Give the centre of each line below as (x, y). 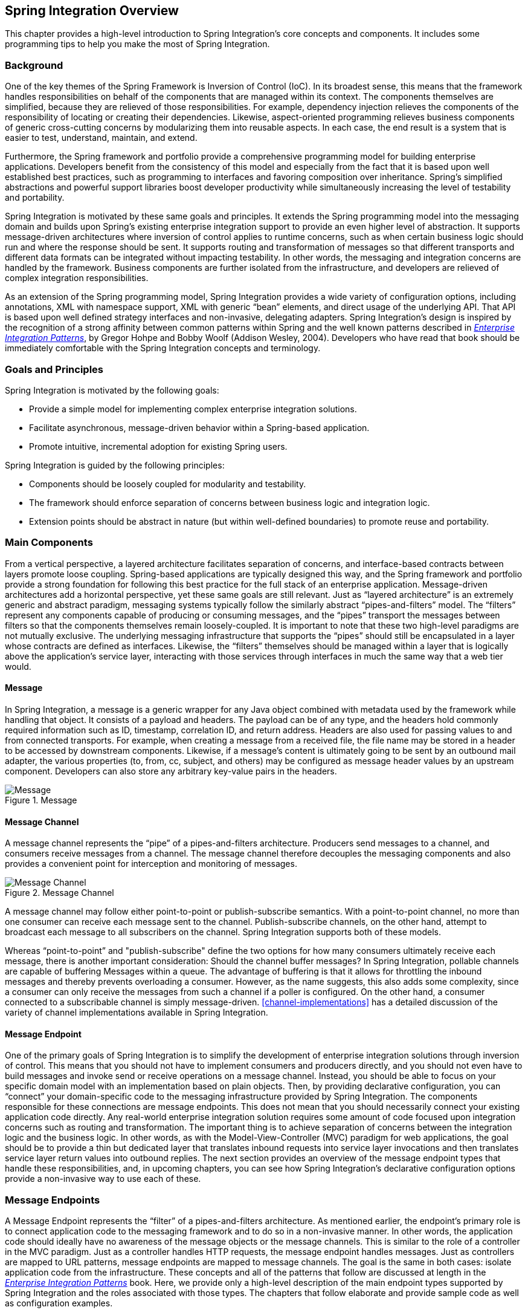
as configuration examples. (59, 1303)
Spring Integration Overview (92, 11)
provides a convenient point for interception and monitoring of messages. (151, 864)
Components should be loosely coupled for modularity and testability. (168, 484)
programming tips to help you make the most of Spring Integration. (137, 44)
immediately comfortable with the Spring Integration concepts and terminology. (163, 348)
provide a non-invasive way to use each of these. (103, 1179)
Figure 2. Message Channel (60, 893)
